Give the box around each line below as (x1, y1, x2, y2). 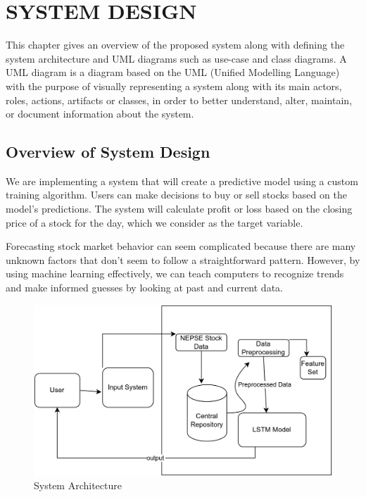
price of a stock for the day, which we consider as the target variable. (6, 215, 303, 229)
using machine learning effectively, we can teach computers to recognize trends (6, 266, 344, 281)
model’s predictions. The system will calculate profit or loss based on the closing (6, 201, 353, 216)
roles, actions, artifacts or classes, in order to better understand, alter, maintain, (6, 92, 353, 107)
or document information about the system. (6, 106, 194, 121)
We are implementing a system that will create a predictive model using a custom (6, 173, 358, 188)
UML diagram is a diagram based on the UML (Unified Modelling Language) (6, 65, 340, 80)
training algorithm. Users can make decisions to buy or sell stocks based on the (6, 187, 347, 202)
